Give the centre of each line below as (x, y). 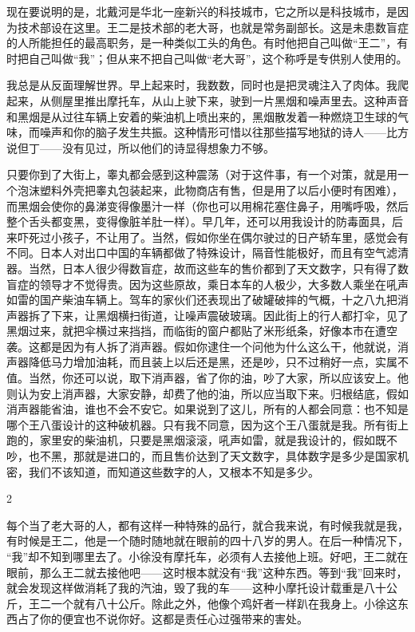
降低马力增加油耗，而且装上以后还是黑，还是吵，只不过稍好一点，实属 (213, 362)
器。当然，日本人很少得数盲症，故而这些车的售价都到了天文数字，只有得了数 (207, 268)
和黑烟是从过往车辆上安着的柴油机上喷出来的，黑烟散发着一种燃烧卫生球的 (202, 116)
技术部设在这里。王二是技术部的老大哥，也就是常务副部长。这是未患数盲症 (213, 27)
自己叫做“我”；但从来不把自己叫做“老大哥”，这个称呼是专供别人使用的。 (218, 58)
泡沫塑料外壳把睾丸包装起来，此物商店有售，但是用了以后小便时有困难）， (210, 190)
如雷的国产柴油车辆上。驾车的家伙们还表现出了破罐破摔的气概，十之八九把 (202, 300)
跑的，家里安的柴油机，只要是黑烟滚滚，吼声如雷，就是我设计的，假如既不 (202, 440)
